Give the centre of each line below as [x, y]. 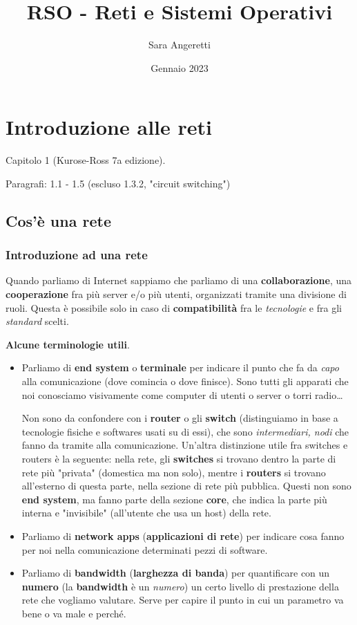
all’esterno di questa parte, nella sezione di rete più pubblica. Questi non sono [186, 486]
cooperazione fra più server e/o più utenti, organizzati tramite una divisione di [176, 294]
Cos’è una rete [58, 220]
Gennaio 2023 [180, 67]
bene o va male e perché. [74, 613]
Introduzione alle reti [109, 127]
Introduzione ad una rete [77, 255]
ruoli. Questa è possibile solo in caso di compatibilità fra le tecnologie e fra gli [174, 307]
